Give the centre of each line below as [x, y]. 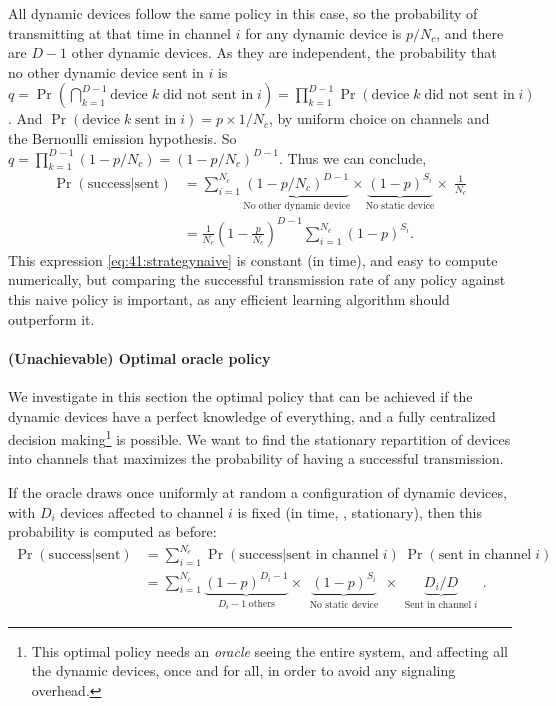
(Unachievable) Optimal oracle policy [139, 357]
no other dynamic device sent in [106, 71]
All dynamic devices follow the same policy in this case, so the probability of [243, 13]
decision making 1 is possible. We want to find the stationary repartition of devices [259, 437]
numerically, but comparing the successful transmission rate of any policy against [257, 279]
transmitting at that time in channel [119, 32]
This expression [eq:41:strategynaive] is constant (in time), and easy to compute [253, 259]
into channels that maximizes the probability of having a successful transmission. [256, 458]
